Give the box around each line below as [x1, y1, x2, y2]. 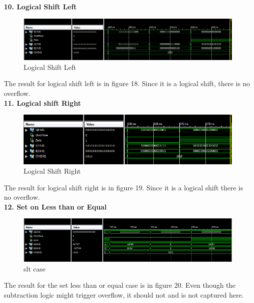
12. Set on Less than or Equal [4, 201, 107, 212]
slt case [24, 263, 46, 273]
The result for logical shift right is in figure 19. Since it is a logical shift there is [4, 182, 243, 192]
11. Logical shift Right [4, 97, 81, 108]
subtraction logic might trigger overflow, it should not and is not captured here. [4, 289, 244, 300]
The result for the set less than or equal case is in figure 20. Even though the [4, 280, 236, 290]
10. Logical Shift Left [4, 1, 77, 11]
